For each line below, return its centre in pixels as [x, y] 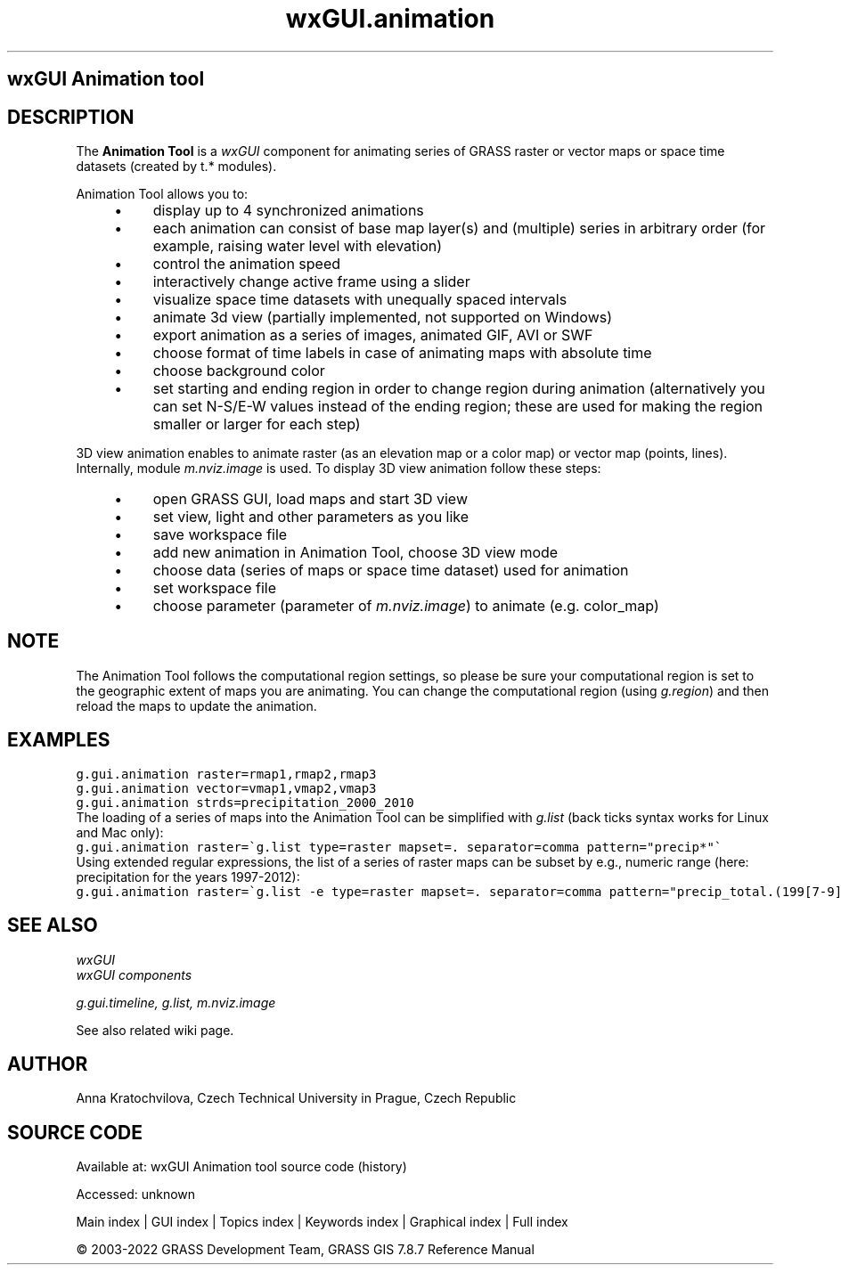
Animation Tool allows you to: [162, 194]
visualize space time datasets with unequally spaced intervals [360, 300]
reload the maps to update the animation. [196, 705]
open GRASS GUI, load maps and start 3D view [310, 499]
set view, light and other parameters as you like [311, 517]
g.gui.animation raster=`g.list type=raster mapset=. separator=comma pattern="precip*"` [399, 847]
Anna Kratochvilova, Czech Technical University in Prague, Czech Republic [296, 1098]
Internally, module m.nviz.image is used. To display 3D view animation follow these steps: [339, 469]
